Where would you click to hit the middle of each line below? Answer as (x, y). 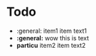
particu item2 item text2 (51, 45)
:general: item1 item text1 (51, 31)
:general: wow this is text (52, 38)
